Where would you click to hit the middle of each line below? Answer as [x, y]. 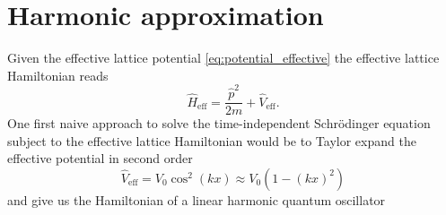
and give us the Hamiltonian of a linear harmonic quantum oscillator [197, 199]
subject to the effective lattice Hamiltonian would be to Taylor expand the [212, 140]
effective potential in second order [100, 158]
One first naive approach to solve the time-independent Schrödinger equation [219, 123]
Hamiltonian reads [58, 75]
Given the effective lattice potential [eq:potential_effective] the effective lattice [223, 58]
